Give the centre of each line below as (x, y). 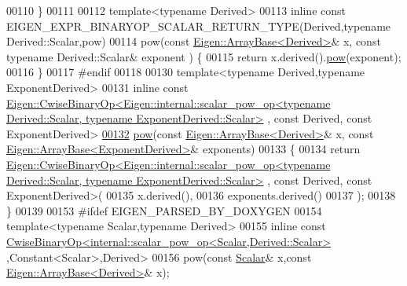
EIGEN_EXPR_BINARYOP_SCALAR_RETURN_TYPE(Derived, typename (199, 26)
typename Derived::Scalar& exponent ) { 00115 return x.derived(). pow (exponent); (204, 56)
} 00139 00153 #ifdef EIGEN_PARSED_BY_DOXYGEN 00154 (164, 210)
